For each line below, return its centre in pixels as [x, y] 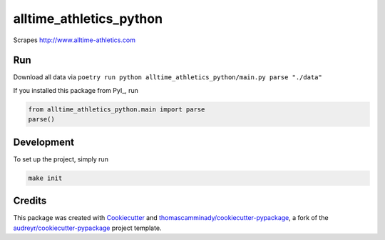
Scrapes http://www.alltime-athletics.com [74, 40]
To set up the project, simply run [61, 159]
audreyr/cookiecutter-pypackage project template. [87, 228]
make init [45, 178]
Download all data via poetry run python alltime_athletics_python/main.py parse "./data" [168, 77]
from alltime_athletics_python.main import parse [117, 109]
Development [44, 142]
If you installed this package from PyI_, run [76, 90]
